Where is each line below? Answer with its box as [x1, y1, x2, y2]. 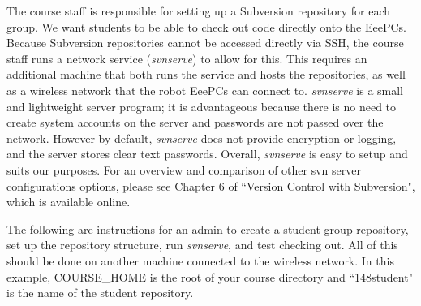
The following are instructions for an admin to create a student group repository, [6, 220, 409, 237]
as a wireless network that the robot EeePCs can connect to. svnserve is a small [6, 81, 404, 98]
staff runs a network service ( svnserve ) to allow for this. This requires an [6, 50, 367, 67]
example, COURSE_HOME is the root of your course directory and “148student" [6, 268, 413, 285]
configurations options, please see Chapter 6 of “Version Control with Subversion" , [6, 177, 415, 194]
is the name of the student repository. [6, 284, 194, 301]
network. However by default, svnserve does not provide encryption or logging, [6, 129, 397, 146]
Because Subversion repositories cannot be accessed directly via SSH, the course [6, 34, 404, 51]
